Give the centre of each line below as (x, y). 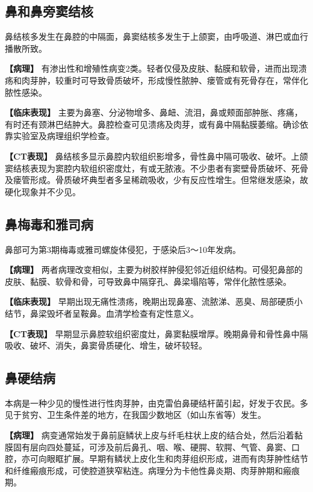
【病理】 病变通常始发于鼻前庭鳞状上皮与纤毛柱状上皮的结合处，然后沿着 (150, 435)
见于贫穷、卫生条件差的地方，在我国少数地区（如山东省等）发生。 (135, 415)
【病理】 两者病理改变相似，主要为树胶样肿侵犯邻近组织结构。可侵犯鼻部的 (154, 269)
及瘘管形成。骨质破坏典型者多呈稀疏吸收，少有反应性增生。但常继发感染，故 (156, 180)
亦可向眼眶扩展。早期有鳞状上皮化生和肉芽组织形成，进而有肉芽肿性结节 (165, 459)
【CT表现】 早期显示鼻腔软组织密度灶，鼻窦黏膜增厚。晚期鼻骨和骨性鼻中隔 (156, 333)
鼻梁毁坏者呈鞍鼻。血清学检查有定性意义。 (114, 313)
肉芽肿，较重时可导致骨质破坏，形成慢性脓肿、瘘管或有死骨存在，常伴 (160, 80)
